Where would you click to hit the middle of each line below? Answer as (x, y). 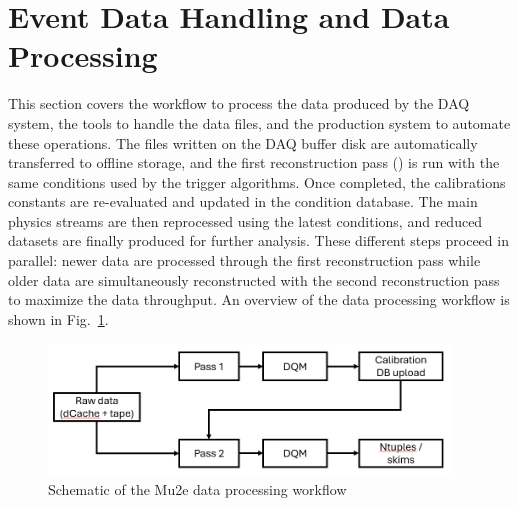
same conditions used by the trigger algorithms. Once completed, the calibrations (257, 181)
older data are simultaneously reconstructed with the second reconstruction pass (254, 279)
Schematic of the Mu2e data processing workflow (197, 489)
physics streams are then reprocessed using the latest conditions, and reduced (245, 220)
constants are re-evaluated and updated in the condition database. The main (243, 201)
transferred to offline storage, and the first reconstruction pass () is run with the (254, 162)
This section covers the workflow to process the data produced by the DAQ (239, 103)
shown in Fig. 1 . (58, 318)
